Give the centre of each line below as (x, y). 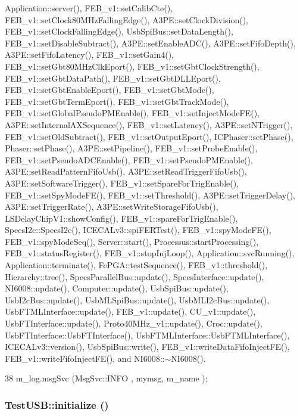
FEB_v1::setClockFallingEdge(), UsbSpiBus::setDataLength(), (119, 31)
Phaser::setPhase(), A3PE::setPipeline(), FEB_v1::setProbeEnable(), (131, 148)
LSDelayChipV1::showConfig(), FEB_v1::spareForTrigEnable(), (121, 218)
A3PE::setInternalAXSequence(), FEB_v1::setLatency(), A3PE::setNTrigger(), (149, 124)
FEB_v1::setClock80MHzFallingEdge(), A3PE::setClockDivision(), (127, 19)
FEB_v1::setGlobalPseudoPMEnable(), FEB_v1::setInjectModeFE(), (132, 113)
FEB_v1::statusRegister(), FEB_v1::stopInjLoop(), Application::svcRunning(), (150, 253)
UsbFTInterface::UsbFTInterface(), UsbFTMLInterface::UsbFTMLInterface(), (147, 335)
